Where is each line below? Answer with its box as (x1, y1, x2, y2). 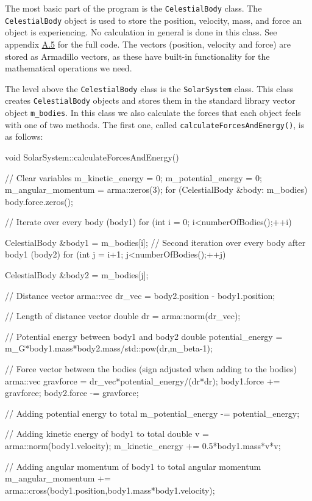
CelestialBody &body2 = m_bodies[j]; (5, 269, 149, 281)
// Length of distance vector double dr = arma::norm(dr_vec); (5, 309, 241, 322)
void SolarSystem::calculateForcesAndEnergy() (5, 150, 179, 163)
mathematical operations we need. (5, 62, 132, 74)
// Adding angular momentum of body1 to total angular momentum (5, 460, 261, 472)
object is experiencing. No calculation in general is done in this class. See (5, 26, 277, 38)
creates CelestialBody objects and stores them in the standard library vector (5, 94, 296, 107)
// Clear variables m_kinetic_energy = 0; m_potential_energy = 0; (5, 171, 262, 184)
